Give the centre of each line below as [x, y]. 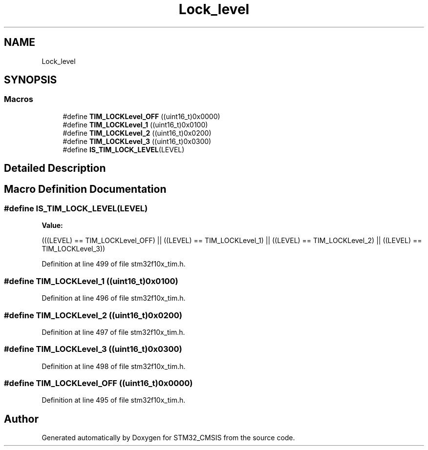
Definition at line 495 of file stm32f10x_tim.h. [114, 400]
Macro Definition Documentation [85, 189]
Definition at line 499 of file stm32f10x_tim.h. [114, 264]
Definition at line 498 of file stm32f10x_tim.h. [114, 366]
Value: [52, 225]
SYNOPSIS [31, 80]
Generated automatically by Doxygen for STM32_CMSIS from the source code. [168, 438]
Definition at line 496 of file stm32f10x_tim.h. [114, 298]
